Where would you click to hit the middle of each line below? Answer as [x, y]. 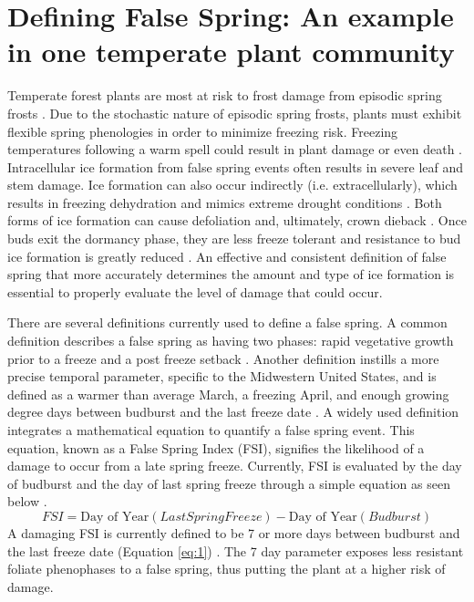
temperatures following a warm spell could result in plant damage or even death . [235, 149]
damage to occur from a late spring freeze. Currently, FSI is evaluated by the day [235, 466]
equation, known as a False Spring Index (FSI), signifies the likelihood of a [216, 447]
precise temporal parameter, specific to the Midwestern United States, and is [222, 376]
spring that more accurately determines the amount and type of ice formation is [231, 274]
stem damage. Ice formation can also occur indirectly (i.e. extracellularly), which [232, 185]
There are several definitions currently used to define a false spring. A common [227, 322]
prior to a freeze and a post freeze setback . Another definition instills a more [223, 358]
